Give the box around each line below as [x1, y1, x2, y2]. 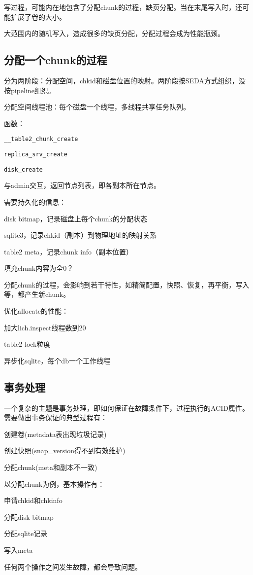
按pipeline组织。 [4, 85, 55, 95]
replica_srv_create [4, 151, 67, 158]
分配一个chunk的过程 [4, 52, 107, 68]
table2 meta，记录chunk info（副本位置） [4, 246, 133, 256]
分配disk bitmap [4, 511, 54, 522]
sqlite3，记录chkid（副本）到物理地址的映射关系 [4, 230, 157, 240]
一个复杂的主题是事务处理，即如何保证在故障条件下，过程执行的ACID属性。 [4, 402, 249, 413]
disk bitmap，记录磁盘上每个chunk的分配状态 [4, 213, 147, 223]
